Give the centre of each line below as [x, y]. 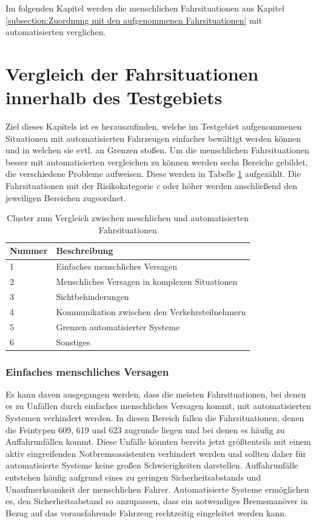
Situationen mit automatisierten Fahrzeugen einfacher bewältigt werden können [153, 138]
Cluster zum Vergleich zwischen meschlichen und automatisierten [128, 218]
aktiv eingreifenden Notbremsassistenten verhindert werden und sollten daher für [156, 453]
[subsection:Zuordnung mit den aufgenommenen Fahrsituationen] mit [134, 20]
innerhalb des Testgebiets [114, 97]
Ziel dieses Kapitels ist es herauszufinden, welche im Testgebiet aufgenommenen [154, 126]
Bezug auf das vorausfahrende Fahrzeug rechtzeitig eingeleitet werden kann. [146, 512]
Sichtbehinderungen [92, 296]
